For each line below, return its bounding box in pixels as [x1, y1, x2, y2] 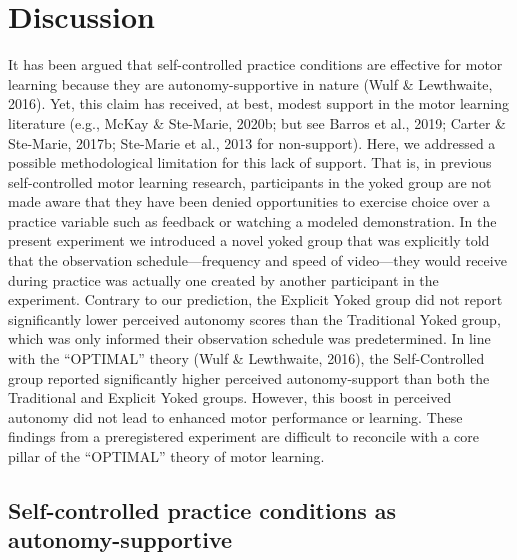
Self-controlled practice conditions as [8, 494, 397, 525]
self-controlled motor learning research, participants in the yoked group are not [8, 171, 492, 192]
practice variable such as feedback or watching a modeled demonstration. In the [8, 210, 497, 231]
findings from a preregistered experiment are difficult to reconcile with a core [8, 426, 480, 447]
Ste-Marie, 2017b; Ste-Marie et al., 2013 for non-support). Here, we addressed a [8, 132, 496, 153]
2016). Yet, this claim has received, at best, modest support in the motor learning [8, 93, 510, 114]
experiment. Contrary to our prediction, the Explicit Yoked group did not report [8, 289, 503, 310]
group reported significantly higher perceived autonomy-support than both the [8, 367, 490, 388]
